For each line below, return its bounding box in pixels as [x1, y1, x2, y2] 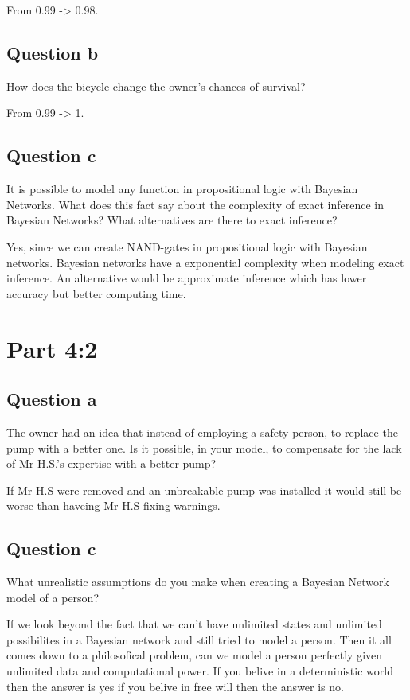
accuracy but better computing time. [6, 285, 186, 301]
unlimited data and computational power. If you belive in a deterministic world [6, 663, 393, 679]
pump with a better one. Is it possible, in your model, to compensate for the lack [6, 439, 402, 456]
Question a [6, 387, 97, 411]
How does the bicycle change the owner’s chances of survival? [6, 77, 306, 94]
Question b [6, 40, 99, 64]
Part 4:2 [6, 332, 98, 364]
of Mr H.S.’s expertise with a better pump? [6, 455, 217, 472]
